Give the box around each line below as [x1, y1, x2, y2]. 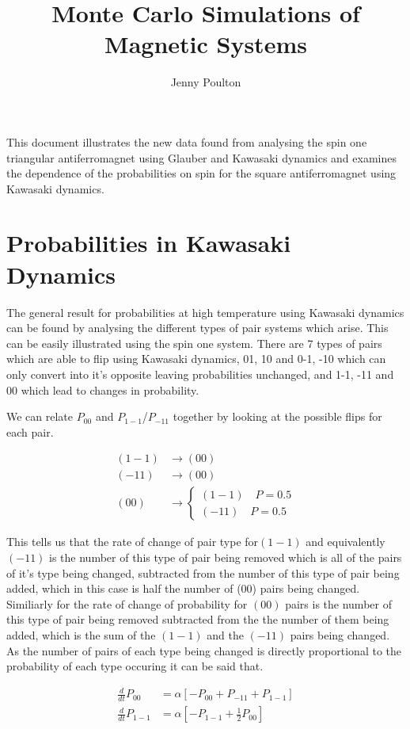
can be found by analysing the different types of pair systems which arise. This [6, 319, 389, 336]
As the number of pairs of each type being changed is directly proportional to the [6, 642, 401, 658]
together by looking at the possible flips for [173, 408, 382, 425]
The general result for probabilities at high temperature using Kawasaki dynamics [6, 303, 404, 320]
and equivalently [306, 533, 385, 550]
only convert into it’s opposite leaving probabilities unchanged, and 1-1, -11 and [6, 365, 394, 382]
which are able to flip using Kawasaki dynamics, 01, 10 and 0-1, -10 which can [6, 350, 386, 367]
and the [207, 627, 244, 643]
